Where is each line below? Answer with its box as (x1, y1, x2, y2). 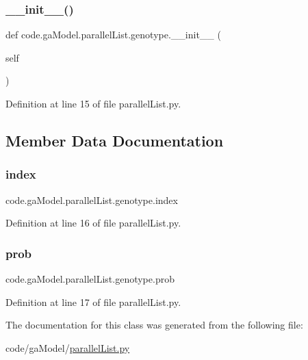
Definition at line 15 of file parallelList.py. (5, 97, 181, 110)
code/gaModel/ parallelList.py (5, 340, 130, 355)
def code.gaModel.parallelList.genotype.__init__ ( (5, 27, 221, 42)
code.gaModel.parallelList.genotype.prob (5, 272, 175, 285)
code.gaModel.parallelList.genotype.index (5, 192, 178, 207)
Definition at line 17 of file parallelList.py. (5, 294, 181, 309)
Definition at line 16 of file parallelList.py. (5, 216, 181, 230)
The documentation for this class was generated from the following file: (5, 318, 303, 332)
